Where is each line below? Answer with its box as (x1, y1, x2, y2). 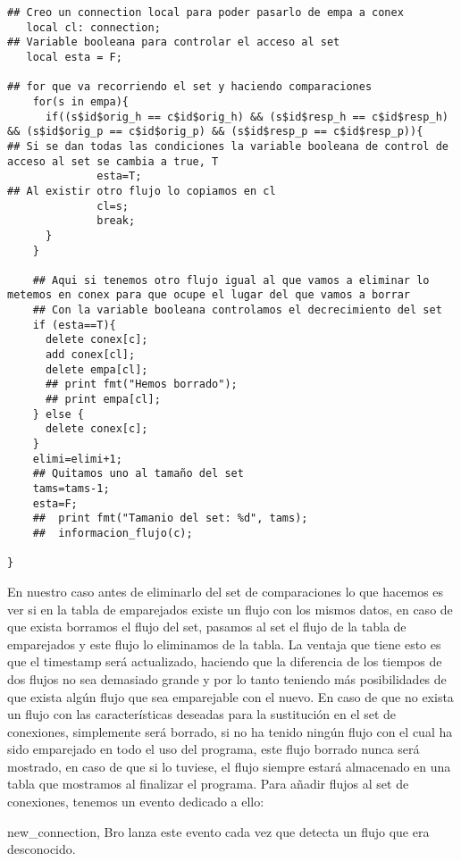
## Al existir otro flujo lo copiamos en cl (7, 184, 276, 197)
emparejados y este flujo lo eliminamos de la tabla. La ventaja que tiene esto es (7, 634, 441, 653)
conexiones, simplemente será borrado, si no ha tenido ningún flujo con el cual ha (7, 722, 453, 740)
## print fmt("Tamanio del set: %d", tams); (32, 512, 308, 525)
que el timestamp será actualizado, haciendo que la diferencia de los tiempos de (7, 652, 442, 671)
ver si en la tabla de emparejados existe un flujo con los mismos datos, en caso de (7, 599, 453, 618)
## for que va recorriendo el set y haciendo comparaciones (7, 80, 373, 94)
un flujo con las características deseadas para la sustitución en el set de (7, 705, 397, 723)
